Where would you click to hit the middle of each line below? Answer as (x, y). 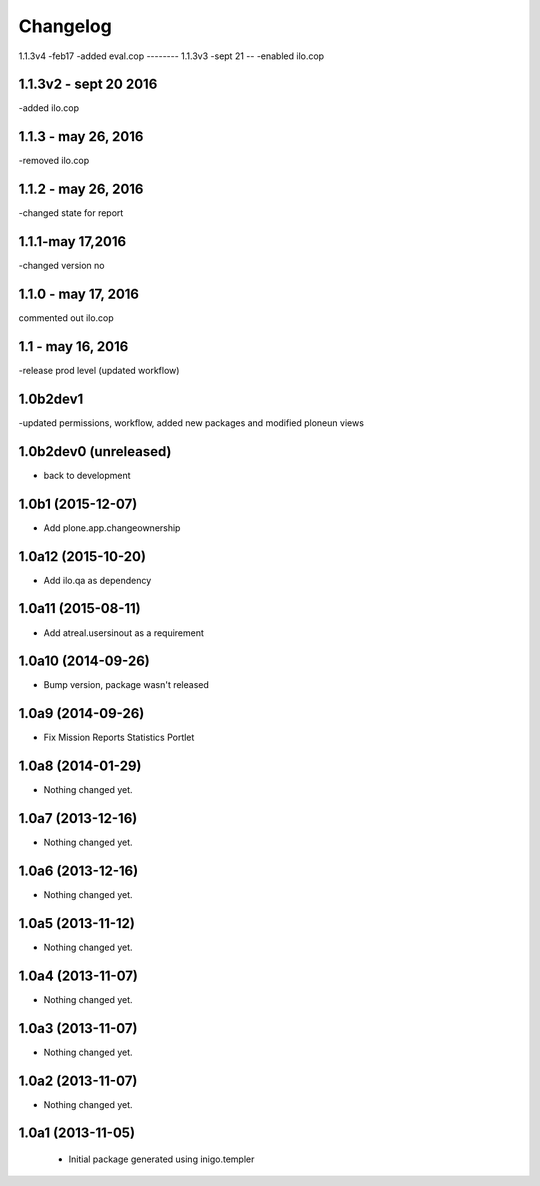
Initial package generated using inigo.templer (161, 1159)
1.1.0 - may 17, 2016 (79, 293)
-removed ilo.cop (54, 161)
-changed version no (61, 266)
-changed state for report (71, 213)
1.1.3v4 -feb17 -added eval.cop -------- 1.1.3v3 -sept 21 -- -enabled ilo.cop (171, 56)
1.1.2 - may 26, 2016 (81, 189)
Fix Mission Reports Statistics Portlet (119, 737)
